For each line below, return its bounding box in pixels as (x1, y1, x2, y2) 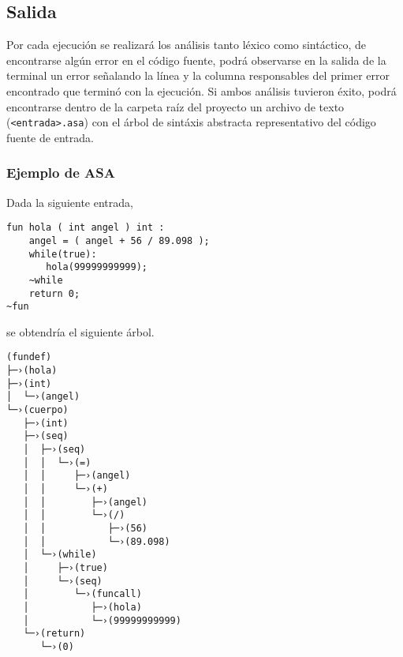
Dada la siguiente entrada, (6, 193, 133, 210)
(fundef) (6, 351, 52, 363)
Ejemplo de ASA (6, 163, 115, 182)
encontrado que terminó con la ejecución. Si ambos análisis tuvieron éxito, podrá (6, 82, 397, 99)
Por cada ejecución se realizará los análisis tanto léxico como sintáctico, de (6, 36, 367, 53)
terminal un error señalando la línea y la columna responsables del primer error (6, 67, 390, 84)
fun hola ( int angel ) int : (6, 222, 165, 234)
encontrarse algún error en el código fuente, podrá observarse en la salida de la (6, 51, 386, 68)
